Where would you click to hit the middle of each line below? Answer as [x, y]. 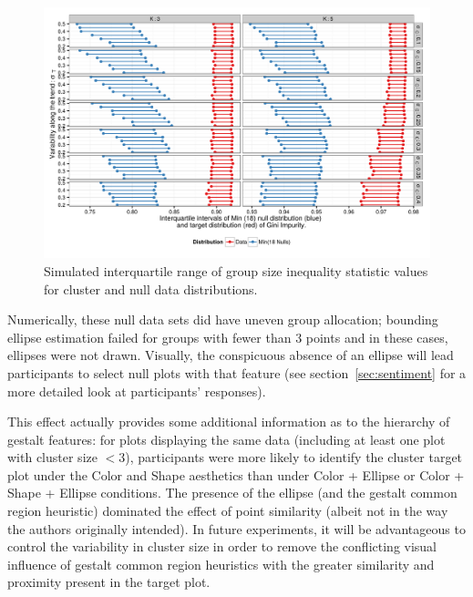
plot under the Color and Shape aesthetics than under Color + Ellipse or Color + [236, 474]
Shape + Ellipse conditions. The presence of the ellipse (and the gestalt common [232, 493]
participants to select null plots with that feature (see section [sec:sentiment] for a [237, 372]
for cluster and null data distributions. [151, 288]
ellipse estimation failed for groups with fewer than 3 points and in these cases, [228, 337]
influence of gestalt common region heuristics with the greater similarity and [221, 564]
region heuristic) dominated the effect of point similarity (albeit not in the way [228, 511]
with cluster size [52, 457]
